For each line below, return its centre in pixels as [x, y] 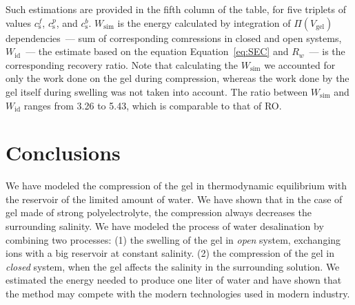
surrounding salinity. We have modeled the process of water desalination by [165, 226]
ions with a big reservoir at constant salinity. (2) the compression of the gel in [170, 253]
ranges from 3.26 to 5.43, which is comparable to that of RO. [153, 105]
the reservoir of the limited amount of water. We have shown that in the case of [174, 199]
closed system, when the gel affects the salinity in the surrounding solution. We [173, 266]
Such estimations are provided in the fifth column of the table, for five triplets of [176, 9]
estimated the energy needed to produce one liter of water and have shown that [174, 280]
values [19, 22]
